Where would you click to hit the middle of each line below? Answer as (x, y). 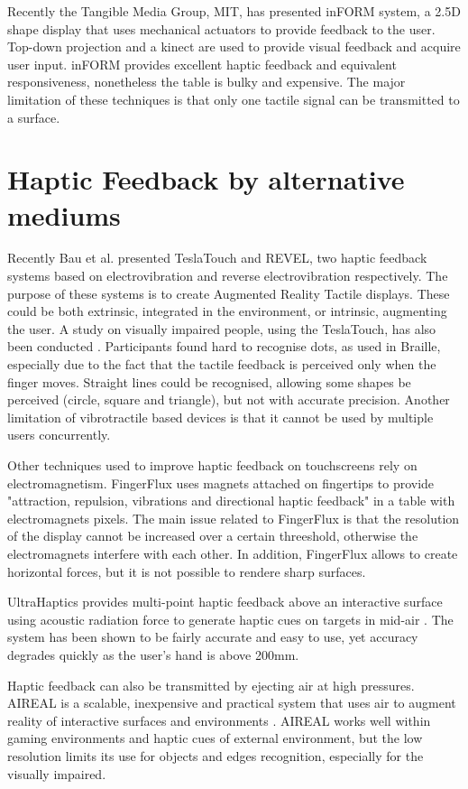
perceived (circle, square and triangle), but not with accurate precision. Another (229, 399)
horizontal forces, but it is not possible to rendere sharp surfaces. (187, 571)
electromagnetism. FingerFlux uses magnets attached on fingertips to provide (221, 483)
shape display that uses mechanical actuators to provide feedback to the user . (221, 28)
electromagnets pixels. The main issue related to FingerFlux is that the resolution (234, 518)
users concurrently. (59, 435)
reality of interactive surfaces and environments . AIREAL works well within (219, 720)
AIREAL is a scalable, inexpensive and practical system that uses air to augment (232, 703)
